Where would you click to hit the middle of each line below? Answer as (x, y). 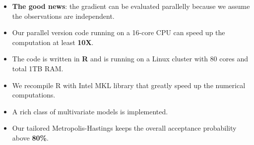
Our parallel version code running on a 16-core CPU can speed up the (119, 32)
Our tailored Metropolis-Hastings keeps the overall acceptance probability (124, 128)
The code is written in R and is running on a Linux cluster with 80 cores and (130, 59)
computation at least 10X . (53, 42)
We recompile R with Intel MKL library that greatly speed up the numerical (129, 85)
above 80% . (30, 137)
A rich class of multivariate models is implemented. (90, 111)
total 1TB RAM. (38, 68)
